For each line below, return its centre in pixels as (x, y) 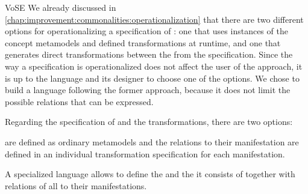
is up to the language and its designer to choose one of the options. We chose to (152, 78)
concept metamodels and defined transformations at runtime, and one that (143, 42)
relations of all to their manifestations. (76, 185)
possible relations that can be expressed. (79, 101)
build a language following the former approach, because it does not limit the (148, 90)
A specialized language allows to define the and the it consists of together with (150, 174)
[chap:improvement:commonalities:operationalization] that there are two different (154, 19)
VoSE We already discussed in (61, 7)
